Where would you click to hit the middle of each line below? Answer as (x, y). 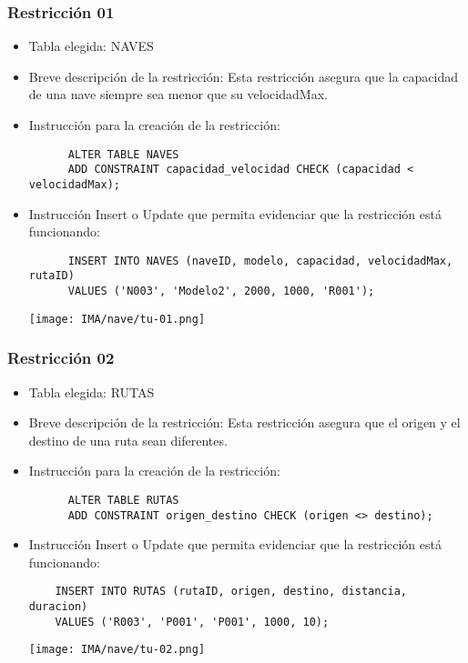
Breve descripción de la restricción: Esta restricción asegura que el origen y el (244, 422)
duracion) (58, 607)
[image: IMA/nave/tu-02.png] (117, 650)
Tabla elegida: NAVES (91, 46)
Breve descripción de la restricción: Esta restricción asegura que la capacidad (243, 76)
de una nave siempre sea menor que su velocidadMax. (178, 94)
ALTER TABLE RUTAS (123, 500)
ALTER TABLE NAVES (123, 154)
